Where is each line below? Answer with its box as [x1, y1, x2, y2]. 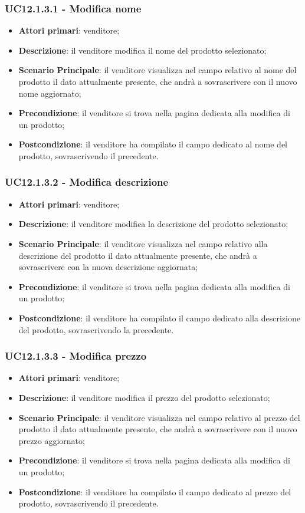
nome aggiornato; [18, 87, 81, 99]
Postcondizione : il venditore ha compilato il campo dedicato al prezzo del [18, 485, 291, 498]
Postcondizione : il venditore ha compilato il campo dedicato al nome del [18, 138, 287, 150]
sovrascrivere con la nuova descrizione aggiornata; [18, 261, 198, 273]
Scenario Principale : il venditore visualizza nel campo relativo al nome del [18, 64, 297, 76]
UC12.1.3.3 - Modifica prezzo [5, 348, 147, 363]
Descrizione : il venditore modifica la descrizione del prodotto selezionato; [18, 218, 288, 230]
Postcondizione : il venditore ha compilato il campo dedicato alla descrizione [18, 311, 300, 324]
